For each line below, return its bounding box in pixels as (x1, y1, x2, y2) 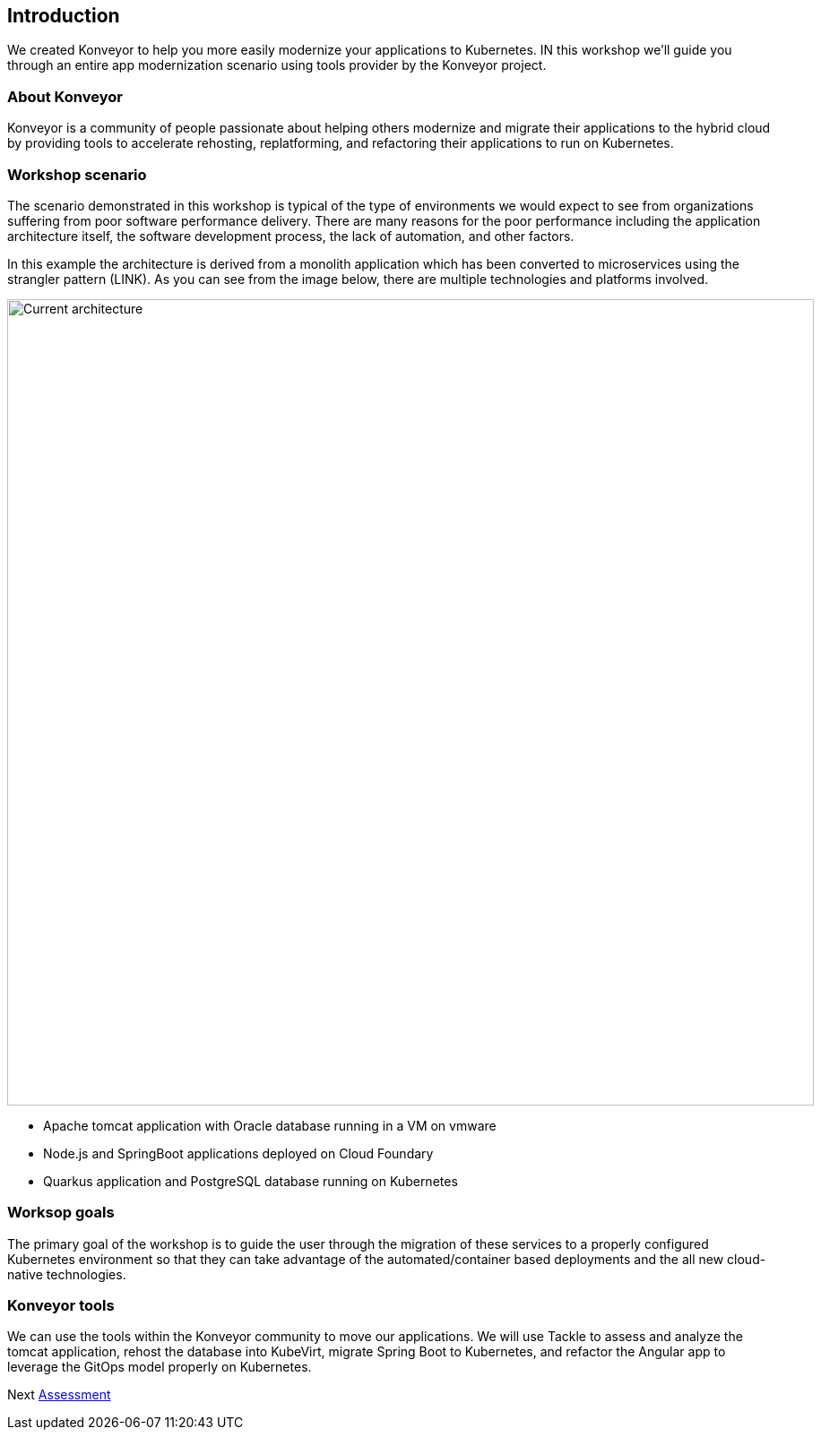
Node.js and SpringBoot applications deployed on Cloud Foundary (43, 1145, 434, 1161)
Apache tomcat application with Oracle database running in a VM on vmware (43, 1117, 497, 1133)
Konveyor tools (7, 1296, 115, 1315)
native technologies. (7, 1266, 126, 1282)
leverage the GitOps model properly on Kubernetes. (7, 1359, 312, 1375)
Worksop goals (7, 1203, 115, 1222)
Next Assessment (7, 1387, 111, 1403)
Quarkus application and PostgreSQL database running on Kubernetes (43, 1173, 458, 1189)
